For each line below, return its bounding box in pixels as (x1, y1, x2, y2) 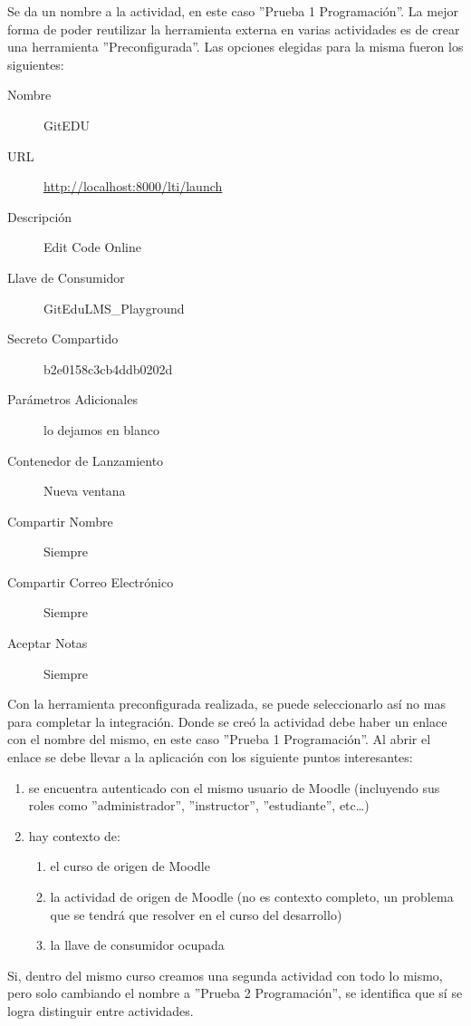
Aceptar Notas (7, 634, 88, 653)
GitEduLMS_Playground (43, 298, 185, 317)
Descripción (7, 207, 72, 226)
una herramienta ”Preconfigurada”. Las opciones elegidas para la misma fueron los (7, 37, 464, 56)
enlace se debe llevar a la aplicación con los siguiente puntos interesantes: (7, 748, 413, 767)
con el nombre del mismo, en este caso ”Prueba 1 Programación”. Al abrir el (7, 730, 431, 749)
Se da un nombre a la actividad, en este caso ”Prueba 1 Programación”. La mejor (7, 2, 458, 20)
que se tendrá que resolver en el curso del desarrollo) (50, 905, 342, 924)
